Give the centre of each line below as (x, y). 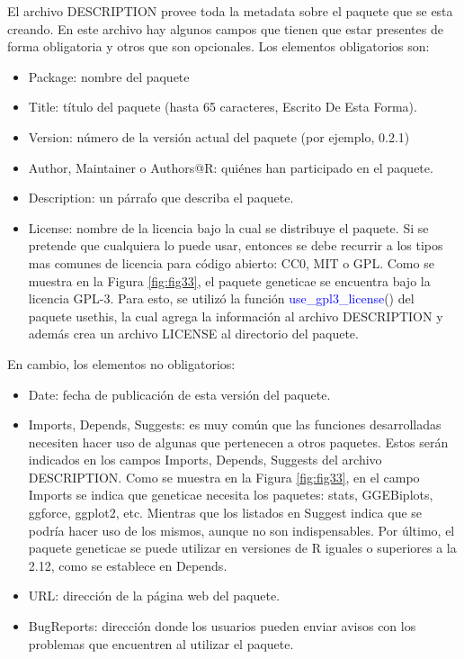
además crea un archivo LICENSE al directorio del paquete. (193, 334)
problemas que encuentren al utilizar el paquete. (161, 643)
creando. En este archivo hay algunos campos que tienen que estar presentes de (225, 28)
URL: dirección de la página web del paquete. (154, 596)
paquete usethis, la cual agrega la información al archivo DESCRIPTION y (236, 316)
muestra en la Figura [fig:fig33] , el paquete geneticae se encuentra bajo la (229, 280)
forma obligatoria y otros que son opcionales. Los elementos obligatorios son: (219, 46)
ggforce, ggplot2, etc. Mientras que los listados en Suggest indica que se (225, 513)
